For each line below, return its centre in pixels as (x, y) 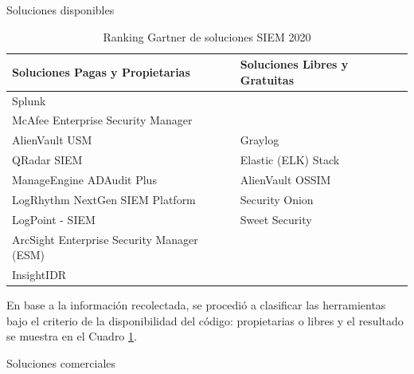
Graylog (260, 140)
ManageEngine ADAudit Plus (84, 179)
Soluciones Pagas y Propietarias (101, 71)
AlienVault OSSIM (285, 179)
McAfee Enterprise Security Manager (102, 120)
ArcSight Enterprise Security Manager (105, 239)
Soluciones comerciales (61, 362)
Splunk (29, 100)
